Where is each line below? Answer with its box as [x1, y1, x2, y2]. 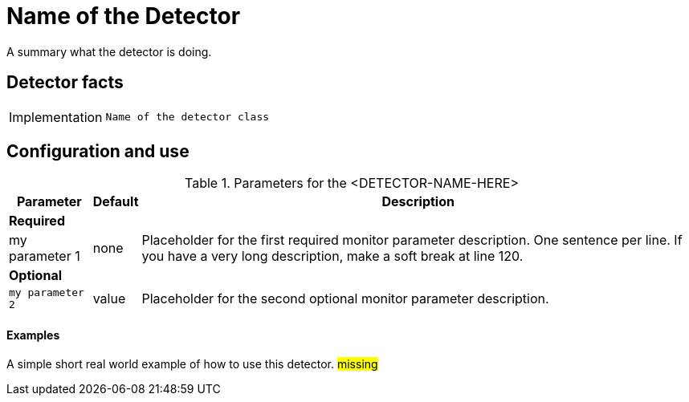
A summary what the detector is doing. [6, 44, 212, 59]
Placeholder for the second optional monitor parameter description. [141, 290, 549, 307]
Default [92, 193, 139, 210]
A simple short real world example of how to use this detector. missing [6, 356, 378, 371]
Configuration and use [6, 141, 190, 162]
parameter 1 [9, 248, 80, 265]
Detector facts [6, 72, 124, 93]
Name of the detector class [105, 111, 270, 124]
